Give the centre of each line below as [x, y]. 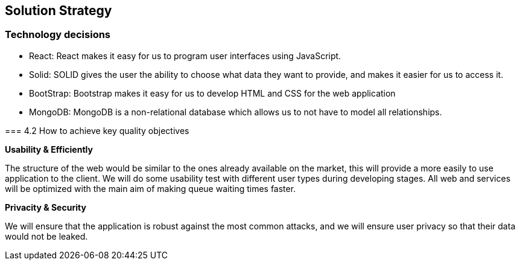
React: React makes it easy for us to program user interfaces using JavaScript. [185, 56]
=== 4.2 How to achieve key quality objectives [97, 130]
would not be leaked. [46, 236]
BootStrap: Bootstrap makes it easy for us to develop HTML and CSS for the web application [212, 93]
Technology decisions [58, 35]
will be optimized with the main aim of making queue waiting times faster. [151, 188]
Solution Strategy [59, 11]
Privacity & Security [46, 207]
